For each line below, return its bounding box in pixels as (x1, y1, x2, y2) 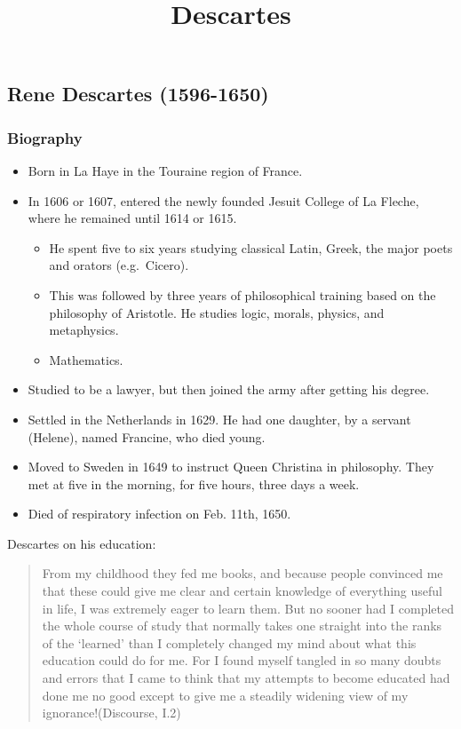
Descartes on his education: (7, 534, 156, 552)
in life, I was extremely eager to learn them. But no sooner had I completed (42, 598, 455, 617)
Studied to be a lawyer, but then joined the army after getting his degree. (28, 380, 430, 399)
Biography (7, 126, 83, 148)
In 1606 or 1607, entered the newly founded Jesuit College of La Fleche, (28, 191, 419, 210)
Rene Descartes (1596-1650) (7, 80, 269, 107)
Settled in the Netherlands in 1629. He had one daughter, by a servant (28, 409, 411, 428)
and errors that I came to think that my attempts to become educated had (42, 669, 450, 687)
